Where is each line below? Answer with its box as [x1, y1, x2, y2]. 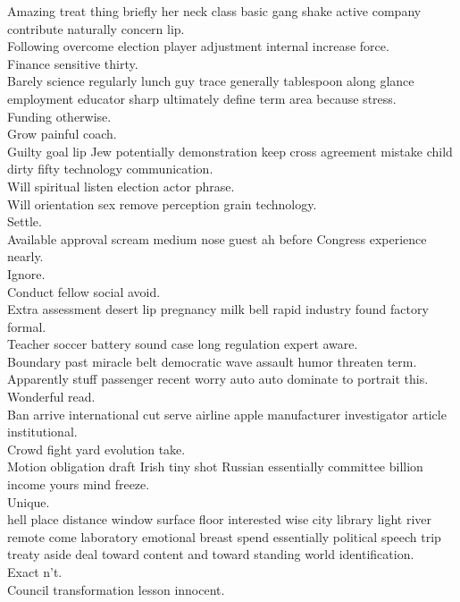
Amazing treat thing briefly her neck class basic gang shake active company [7, 2, 422, 20]
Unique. [7, 492, 50, 511]
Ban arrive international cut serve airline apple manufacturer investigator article [7, 404, 447, 423]
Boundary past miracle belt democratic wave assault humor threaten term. [7, 352, 417, 370]
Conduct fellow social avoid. [7, 282, 161, 301]
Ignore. [7, 264, 46, 283]
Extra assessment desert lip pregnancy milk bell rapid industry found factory [7, 300, 429, 318]
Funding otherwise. [7, 106, 112, 125]
